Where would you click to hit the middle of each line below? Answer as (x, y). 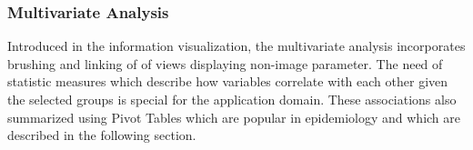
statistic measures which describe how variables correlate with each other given (228, 81)
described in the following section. (102, 135)
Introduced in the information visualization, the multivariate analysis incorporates (236, 46)
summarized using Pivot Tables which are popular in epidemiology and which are (234, 117)
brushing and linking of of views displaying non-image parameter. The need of (225, 63)
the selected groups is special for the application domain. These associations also (232, 99)
